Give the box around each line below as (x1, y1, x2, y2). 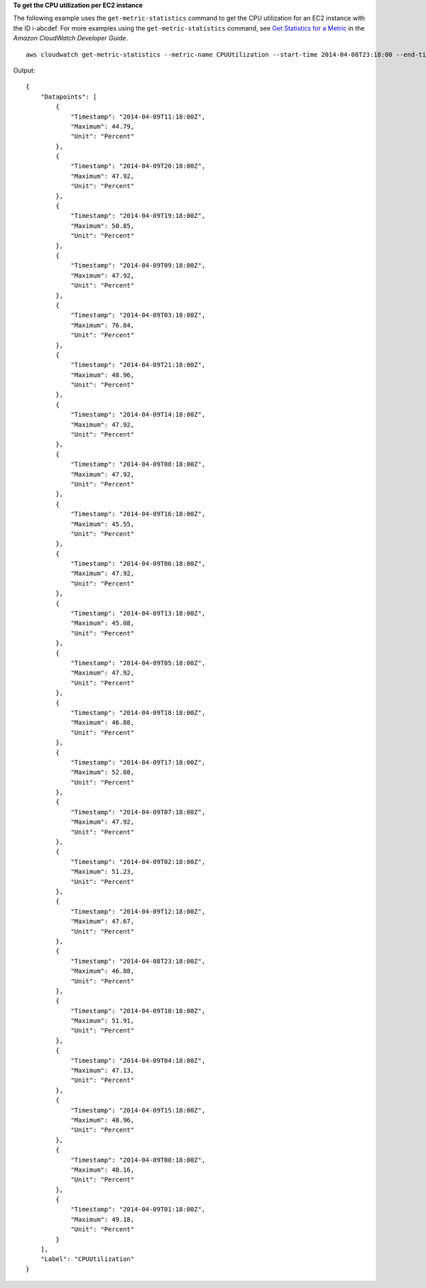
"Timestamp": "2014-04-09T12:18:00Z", (70, 907, 206, 915)
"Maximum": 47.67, (70, 917, 135, 926)
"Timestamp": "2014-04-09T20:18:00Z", (70, 162, 206, 170)
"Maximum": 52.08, (70, 768, 135, 777)
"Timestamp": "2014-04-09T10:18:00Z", (70, 1007, 206, 1015)
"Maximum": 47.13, (70, 1066, 135, 1075)
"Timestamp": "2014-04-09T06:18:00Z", (70, 560, 206, 568)
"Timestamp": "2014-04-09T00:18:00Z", (70, 1156, 206, 1164)
